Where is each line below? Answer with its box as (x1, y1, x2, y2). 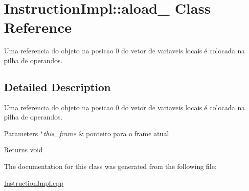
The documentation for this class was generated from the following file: (4, 161, 217, 171)
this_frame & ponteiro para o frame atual (43, 128, 169, 138)
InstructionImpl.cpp (4, 177, 64, 188)
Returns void (4, 144, 43, 155)
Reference (4, 17, 72, 37)
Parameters (4, 128, 38, 138)
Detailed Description (4, 79, 111, 94)
